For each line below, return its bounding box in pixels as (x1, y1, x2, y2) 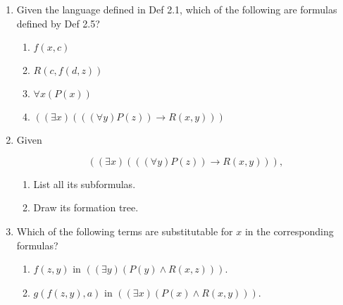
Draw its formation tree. (33, 200, 139, 215)
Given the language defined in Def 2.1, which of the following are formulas (16, 2, 337, 16)
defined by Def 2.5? (16, 15, 100, 30)
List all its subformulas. (33, 176, 136, 191)
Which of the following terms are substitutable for (16, 223, 233, 238)
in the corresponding (244, 223, 334, 238)
